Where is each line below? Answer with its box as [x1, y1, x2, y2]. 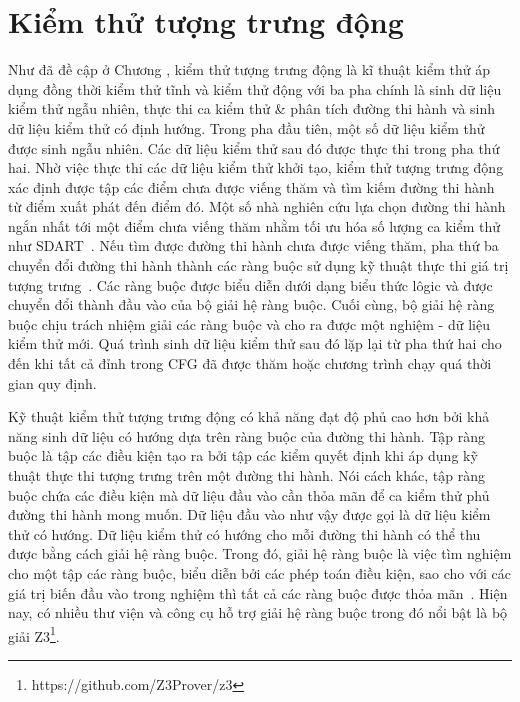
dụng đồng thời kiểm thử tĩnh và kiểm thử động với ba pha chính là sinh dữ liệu [8, 78, 502, 99]
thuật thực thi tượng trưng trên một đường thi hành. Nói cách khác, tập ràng [8, 465, 485, 485]
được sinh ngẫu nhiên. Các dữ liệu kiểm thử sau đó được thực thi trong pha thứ [8, 137, 500, 158]
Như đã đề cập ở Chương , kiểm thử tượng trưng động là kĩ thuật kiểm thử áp [8, 59, 490, 80]
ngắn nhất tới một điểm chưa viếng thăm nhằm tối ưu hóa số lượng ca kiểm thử [8, 215, 501, 236]
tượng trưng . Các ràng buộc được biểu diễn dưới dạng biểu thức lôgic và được [8, 274, 493, 295]
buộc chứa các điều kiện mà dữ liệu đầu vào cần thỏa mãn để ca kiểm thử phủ [8, 484, 490, 505]
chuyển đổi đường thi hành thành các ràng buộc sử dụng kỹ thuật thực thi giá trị [8, 255, 509, 276]
